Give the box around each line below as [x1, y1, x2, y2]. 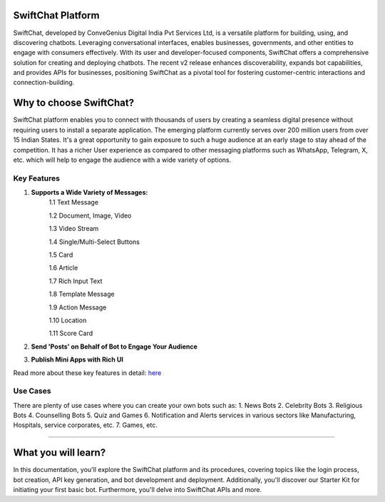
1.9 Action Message [48, 303, 107, 312]
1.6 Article [48, 264, 78, 272]
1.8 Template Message [48, 290, 115, 299]
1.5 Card [48, 250, 73, 260]
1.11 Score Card [48, 329, 93, 338]
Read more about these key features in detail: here [13, 368, 162, 377]
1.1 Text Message [48, 198, 99, 207]
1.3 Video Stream [48, 225, 99, 233]
